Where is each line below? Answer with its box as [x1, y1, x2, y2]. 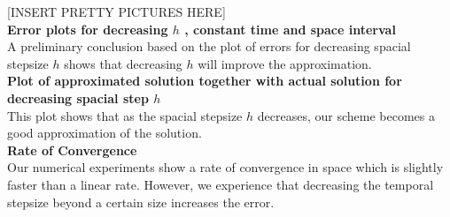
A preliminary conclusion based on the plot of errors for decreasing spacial [7, 37, 411, 56]
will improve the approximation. [198, 54, 372, 72]
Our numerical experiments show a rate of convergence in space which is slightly [7, 158, 444, 176]
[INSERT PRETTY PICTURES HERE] [7, 3, 226, 20]
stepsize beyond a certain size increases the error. [7, 192, 275, 211]
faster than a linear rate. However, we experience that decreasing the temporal [7, 175, 434, 193]
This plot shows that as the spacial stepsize [7, 106, 243, 124]
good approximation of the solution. [7, 123, 202, 142]
